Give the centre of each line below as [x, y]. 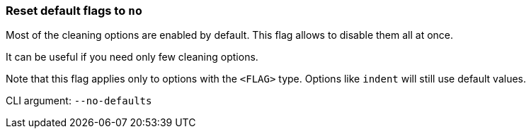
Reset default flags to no [74, 11]
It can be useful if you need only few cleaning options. [132, 57]
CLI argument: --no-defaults [79, 101]
